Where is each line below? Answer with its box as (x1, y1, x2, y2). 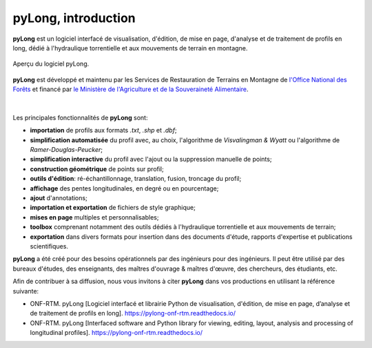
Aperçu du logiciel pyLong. (12, 59, 90, 68)
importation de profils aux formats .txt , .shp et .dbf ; (30, 126, 177, 135)
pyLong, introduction (12, 10, 136, 26)
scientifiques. (30, 242, 69, 250)
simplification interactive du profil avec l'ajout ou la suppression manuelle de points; (30, 155, 272, 164)
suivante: (12, 287, 39, 295)
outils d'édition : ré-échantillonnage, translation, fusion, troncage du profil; (30, 175, 242, 183)
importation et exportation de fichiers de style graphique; (30, 204, 196, 212)
